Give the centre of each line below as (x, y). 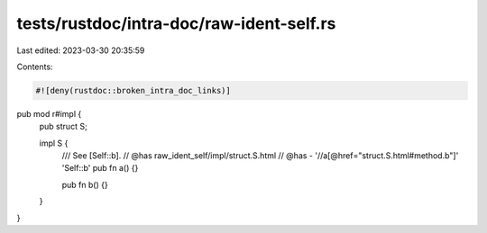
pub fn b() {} (85, 184)
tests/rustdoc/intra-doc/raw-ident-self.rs (176, 23)
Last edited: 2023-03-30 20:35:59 (81, 50)
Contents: (35, 67)
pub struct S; (63, 127)
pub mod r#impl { (49, 113)
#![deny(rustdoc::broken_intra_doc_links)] (133, 90)
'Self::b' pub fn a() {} (100, 168)
